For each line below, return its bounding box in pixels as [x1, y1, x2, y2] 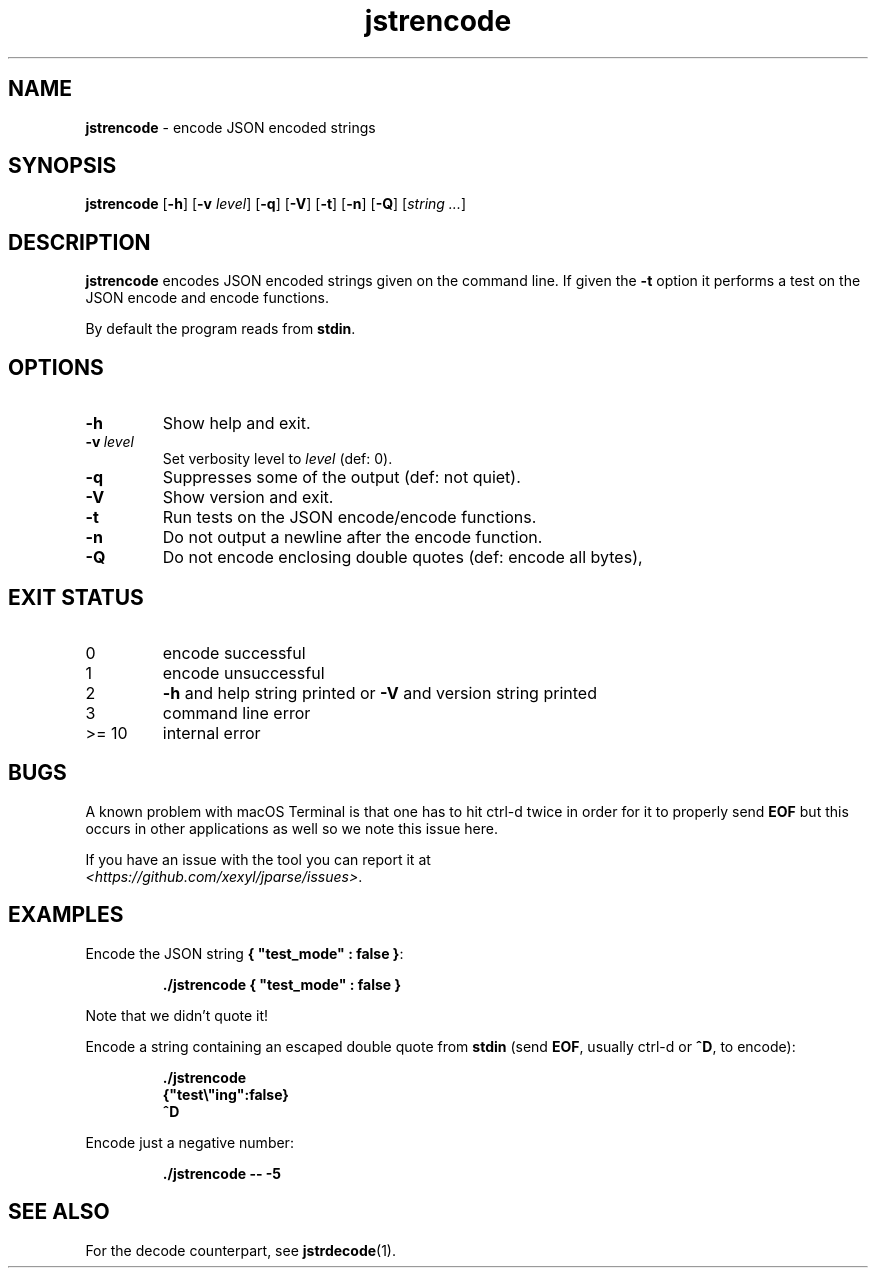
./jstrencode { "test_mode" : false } [162, 975, 401, 993]
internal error [162, 722, 261, 743]
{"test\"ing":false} [162, 1085, 289, 1103]
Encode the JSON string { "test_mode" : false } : [85, 944, 404, 962]
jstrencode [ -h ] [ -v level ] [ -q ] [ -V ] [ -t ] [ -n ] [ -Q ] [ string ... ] [85, 195, 467, 213]
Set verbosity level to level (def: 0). [162, 450, 393, 468]
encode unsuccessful [162, 662, 325, 683]
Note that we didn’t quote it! [85, 1006, 269, 1024]
